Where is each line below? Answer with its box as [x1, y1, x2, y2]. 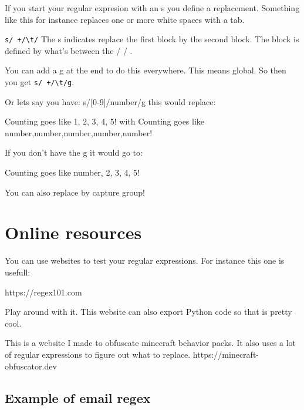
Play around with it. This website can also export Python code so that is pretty [5, 305, 292, 318]
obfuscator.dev [5, 359, 57, 372]
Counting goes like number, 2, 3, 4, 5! [5, 166, 140, 179]
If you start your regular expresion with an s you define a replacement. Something [5, 2, 300, 14]
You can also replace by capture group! [5, 186, 145, 198]
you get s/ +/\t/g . [5, 76, 75, 88]
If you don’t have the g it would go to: [5, 146, 143, 159]
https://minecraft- [192, 348, 259, 360]
